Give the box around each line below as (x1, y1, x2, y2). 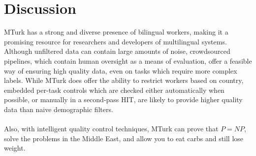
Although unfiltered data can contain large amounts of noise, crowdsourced (4, 46, 230, 56)
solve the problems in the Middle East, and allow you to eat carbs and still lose (4, 133, 244, 143)
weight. (4, 143, 26, 153)
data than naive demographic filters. (4, 104, 113, 114)
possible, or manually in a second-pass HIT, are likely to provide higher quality (4, 94, 243, 105)
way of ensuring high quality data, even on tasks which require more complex (4, 65, 237, 76)
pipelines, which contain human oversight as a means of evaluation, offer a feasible (4, 55, 252, 66)
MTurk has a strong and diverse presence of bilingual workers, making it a (4, 27, 228, 37)
